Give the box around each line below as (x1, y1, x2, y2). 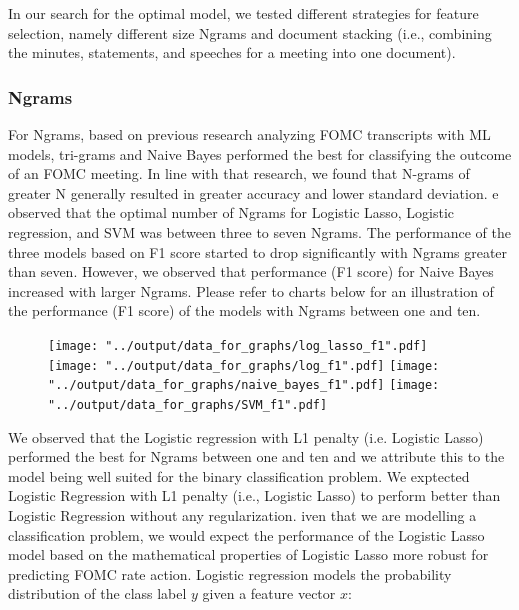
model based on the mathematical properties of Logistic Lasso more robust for (8, 544, 489, 565)
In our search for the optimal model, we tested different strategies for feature (8, 3, 479, 23)
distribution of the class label (8, 583, 187, 604)
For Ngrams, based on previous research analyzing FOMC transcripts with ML (8, 124, 491, 144)
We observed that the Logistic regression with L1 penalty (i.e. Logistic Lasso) (8, 426, 484, 447)
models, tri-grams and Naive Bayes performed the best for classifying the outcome (8, 143, 512, 164)
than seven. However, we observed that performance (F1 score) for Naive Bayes (8, 261, 494, 282)
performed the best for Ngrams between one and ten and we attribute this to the (8, 446, 505, 467)
